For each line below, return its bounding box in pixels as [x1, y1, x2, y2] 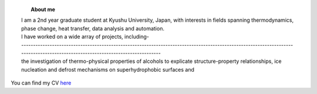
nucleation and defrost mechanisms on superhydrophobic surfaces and [21, 66, 195, 73]
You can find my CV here [11, 79, 72, 86]
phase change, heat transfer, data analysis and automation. [21, 25, 164, 32]
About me [31, 6, 56, 13]
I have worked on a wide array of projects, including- [21, 33, 149, 41]
